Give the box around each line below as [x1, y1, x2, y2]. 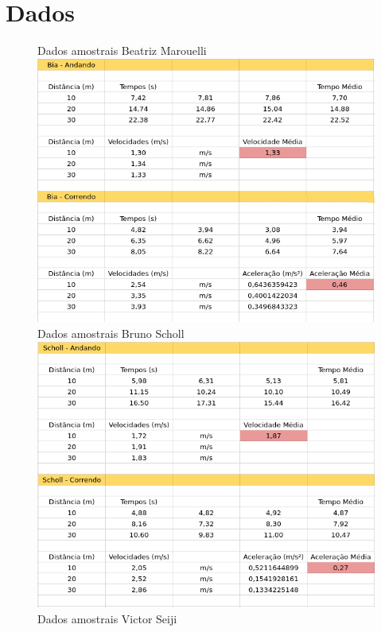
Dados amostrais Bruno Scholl [37, 324, 185, 341]
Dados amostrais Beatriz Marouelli [37, 42, 207, 59]
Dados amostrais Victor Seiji [37, 611, 177, 626]
